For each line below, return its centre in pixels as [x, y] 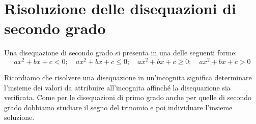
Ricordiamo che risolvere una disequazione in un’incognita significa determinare [128, 77]
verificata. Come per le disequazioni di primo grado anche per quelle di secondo [128, 97]
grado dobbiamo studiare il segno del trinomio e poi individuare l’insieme [118, 107]
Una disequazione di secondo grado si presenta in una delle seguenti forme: [121, 53]
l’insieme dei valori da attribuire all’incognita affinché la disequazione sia [117, 87]
